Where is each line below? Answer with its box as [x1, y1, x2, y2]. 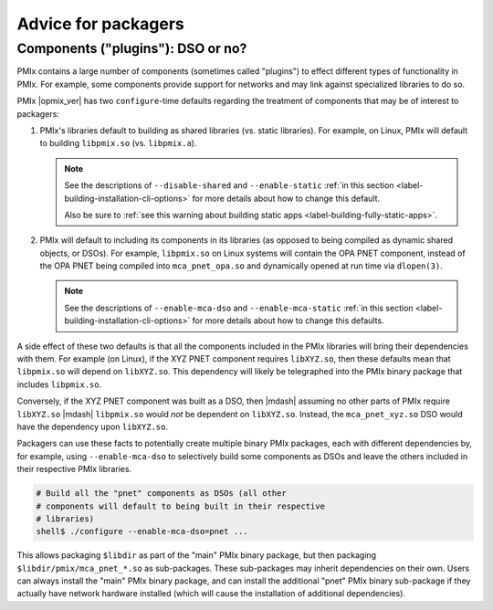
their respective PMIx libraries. [16, 464, 132, 475]
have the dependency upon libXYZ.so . [16, 421, 169, 432]
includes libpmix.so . [16, 379, 102, 390]
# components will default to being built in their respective [36, 500, 326, 511]
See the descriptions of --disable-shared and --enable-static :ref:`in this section [64, 180, 394, 191]
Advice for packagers [16, 14, 184, 34]
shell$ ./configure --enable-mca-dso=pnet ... [36, 526, 248, 537]
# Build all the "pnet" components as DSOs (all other [36, 489, 287, 499]
